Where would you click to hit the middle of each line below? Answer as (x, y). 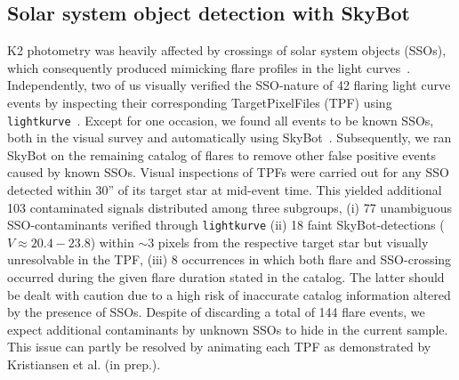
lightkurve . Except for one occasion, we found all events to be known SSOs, (221, 120)
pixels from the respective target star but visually (293, 242)
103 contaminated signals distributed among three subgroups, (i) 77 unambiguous (229, 207)
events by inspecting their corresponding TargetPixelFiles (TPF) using (200, 102)
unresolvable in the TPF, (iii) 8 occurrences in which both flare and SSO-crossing (229, 259)
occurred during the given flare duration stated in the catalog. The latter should (226, 277)
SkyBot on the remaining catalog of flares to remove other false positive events (222, 154)
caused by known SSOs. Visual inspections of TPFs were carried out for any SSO (228, 172)
